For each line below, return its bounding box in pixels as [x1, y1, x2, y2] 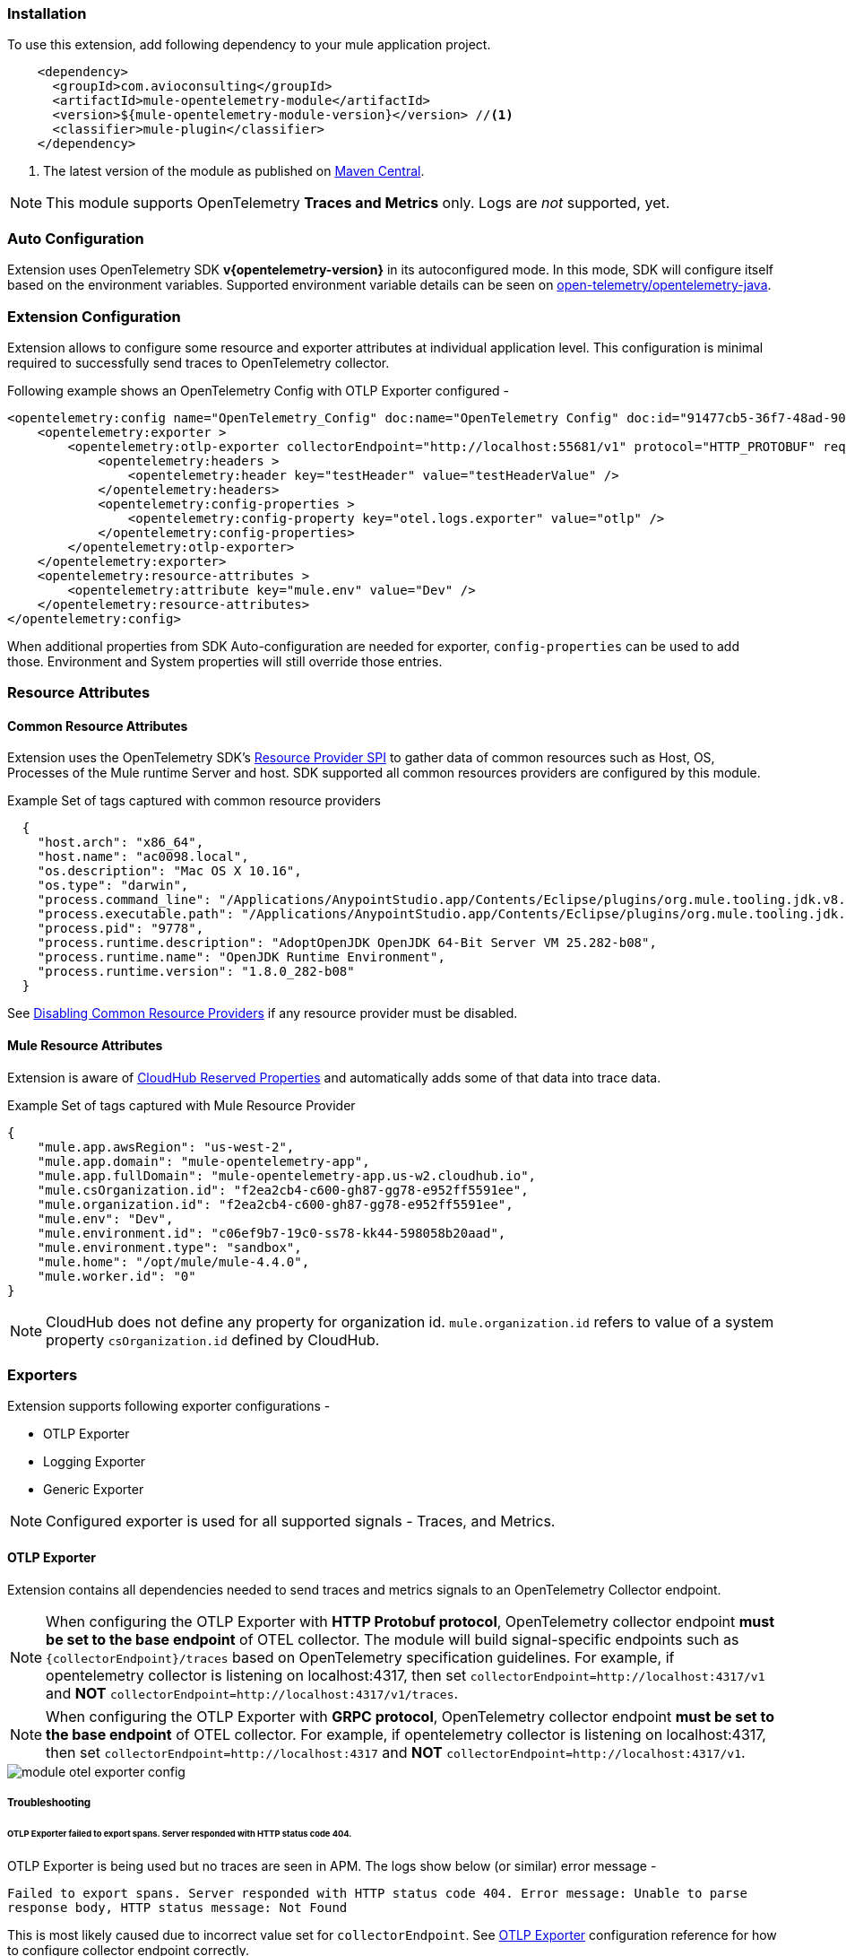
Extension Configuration [7, 307, 181, 326]
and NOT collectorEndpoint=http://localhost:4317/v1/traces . [46, 1683, 459, 1702]
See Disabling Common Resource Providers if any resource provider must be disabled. [7, 1005, 518, 1021]
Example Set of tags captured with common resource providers [7, 793, 381, 809]
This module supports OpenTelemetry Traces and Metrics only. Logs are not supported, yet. [46, 194, 670, 213]
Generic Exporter [43, 1482, 144, 1498]
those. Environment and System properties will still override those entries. [7, 653, 443, 669]
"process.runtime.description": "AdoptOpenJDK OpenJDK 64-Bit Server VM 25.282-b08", [37, 935, 657, 951]
